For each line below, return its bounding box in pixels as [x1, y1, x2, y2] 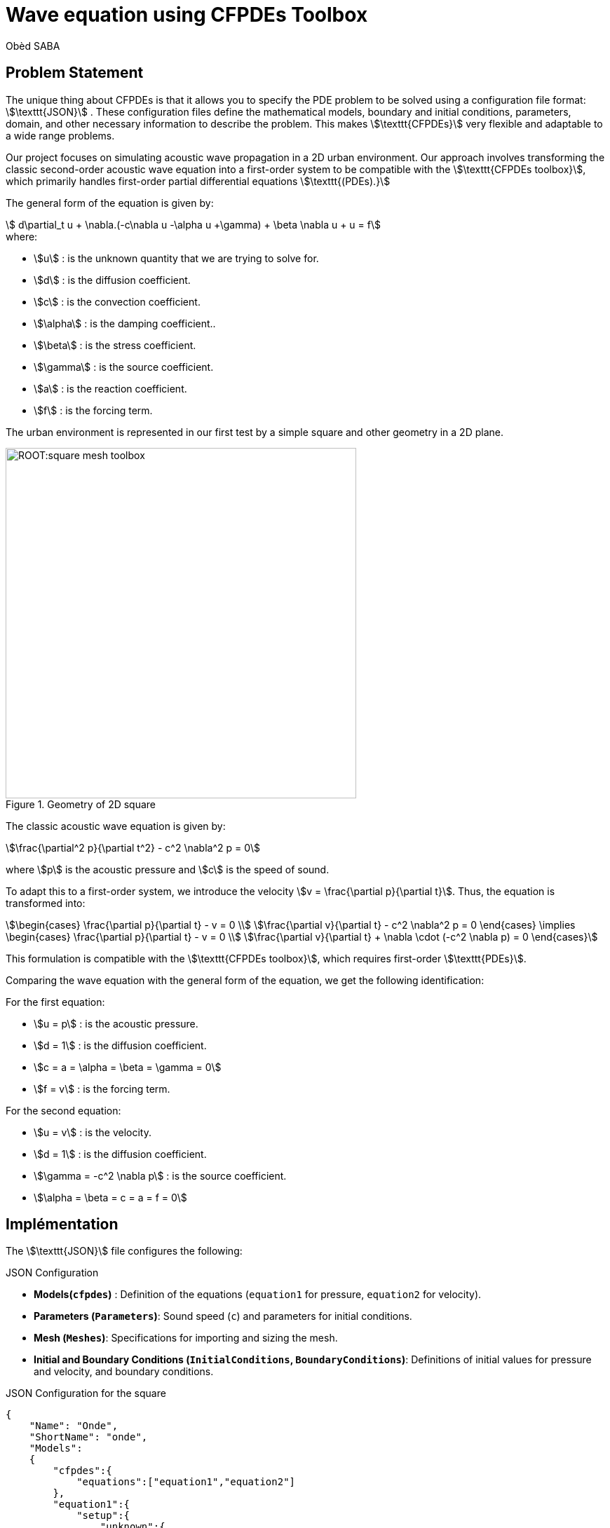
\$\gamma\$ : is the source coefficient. [34, 360, 214, 373]
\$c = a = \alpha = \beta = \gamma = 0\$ [34, 1060, 222, 1073]
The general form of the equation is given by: [6, 196, 214, 209]
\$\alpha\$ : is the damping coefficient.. [34, 317, 216, 329]
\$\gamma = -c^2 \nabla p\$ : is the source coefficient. [34, 1169, 287, 1182]
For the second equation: [6, 1104, 121, 1117]
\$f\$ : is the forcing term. [34, 404, 153, 416]
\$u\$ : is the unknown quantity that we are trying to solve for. [34, 252, 319, 264]
